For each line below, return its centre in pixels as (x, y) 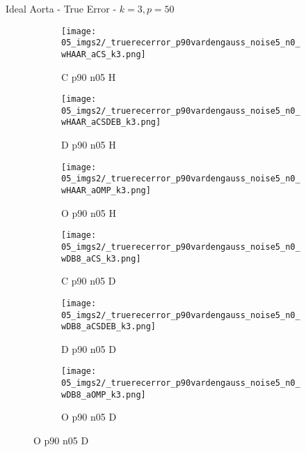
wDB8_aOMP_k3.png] (104, 394)
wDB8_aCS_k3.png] (101, 258)
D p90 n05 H (89, 145)
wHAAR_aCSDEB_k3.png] (111, 122)
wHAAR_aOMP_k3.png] (106, 191)
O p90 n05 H (89, 212)
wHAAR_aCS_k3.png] (104, 54)
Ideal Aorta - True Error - (61, 8)
